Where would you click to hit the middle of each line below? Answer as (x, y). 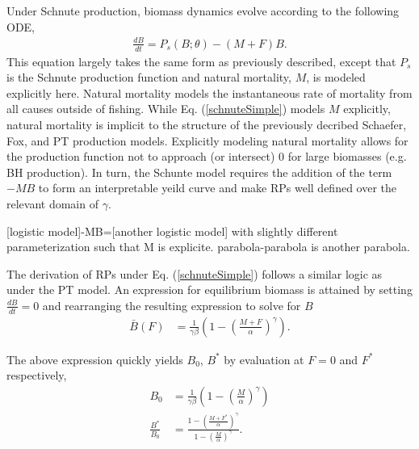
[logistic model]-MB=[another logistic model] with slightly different (172, 231)
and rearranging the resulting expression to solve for (172, 305)
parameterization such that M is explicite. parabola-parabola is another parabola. (208, 247)
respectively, (37, 375)
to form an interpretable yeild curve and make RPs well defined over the (217, 188)
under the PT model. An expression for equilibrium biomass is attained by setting (209, 290)
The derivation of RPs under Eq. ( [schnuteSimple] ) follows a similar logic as (195, 273)
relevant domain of (52, 203)
